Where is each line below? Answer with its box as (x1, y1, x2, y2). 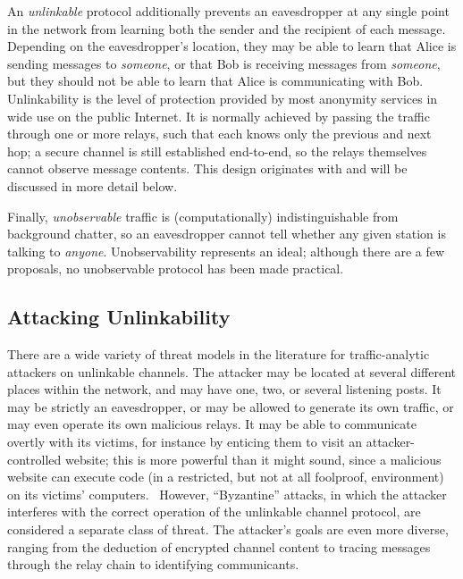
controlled (7, 449, 62, 468)
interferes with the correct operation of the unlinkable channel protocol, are (7, 502, 421, 521)
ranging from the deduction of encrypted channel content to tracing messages (7, 537, 431, 556)
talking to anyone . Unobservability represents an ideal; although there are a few (7, 241, 445, 260)
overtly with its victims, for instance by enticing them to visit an (7, 432, 363, 451)
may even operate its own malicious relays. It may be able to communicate (7, 415, 417, 433)
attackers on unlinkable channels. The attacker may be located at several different (7, 362, 457, 381)
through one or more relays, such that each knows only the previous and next (7, 124, 432, 143)
